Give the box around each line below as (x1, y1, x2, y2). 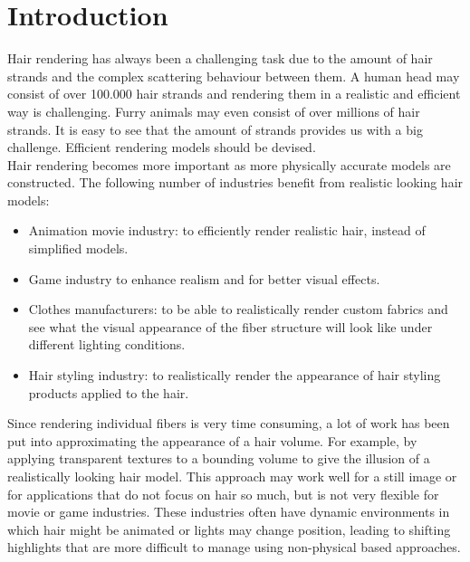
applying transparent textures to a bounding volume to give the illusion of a (7, 449, 430, 468)
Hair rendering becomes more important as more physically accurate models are (7, 155, 451, 174)
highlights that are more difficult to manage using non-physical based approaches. (7, 538, 461, 557)
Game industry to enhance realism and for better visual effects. (28, 269, 380, 288)
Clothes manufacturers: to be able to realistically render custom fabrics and (28, 300, 448, 319)
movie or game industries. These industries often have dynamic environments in (7, 502, 450, 521)
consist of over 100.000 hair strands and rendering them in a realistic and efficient (7, 84, 461, 103)
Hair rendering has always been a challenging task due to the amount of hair (7, 49, 433, 68)
